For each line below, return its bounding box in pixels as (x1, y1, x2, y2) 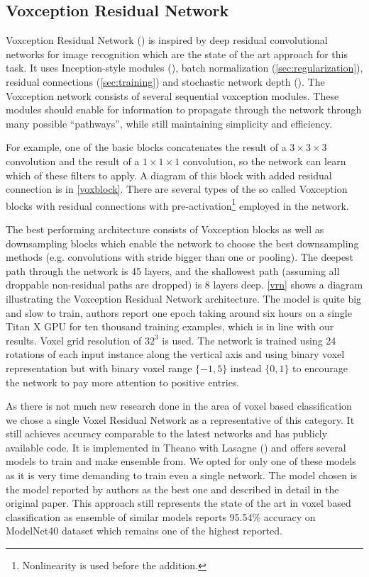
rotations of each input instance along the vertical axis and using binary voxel (6, 347, 345, 362)
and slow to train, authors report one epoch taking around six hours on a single (6, 305, 352, 320)
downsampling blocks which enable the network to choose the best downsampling (6, 235, 359, 250)
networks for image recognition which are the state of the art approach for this (6, 46, 348, 61)
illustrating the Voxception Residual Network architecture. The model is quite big (6, 291, 362, 306)
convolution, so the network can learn (182, 153, 346, 168)
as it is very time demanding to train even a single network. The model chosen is (6, 468, 358, 483)
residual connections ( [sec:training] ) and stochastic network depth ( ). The (6, 74, 325, 89)
